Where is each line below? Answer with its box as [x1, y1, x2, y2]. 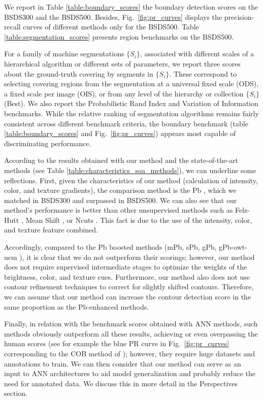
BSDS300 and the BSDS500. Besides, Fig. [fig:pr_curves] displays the [4, 11, 222, 22]
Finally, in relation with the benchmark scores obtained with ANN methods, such [4, 318, 258, 329]
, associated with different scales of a [140, 48, 254, 59]
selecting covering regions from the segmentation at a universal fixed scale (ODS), [4, 78, 259, 89]
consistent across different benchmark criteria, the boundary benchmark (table [4, 118, 248, 128]
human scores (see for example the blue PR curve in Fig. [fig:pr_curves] [4, 338, 229, 349]
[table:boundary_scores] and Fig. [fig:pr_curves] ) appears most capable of [4, 128, 236, 139]
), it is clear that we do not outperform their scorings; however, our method [19, 251, 255, 262]
